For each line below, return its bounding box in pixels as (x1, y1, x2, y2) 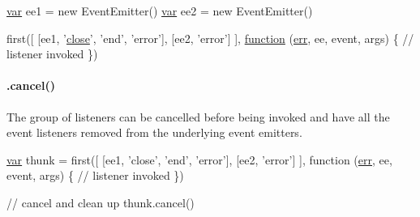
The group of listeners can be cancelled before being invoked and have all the (6, 108, 390, 125)
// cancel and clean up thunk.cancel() (6, 194, 195, 211)
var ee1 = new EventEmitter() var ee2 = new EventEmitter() (6, 2, 313, 19)
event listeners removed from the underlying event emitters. (6, 124, 302, 141)
